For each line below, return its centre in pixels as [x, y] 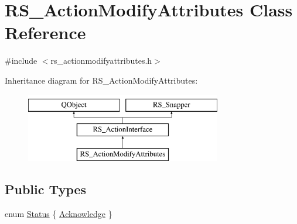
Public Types [46, 189]
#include [21, 61]
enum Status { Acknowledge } [59, 213]
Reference [45, 32]
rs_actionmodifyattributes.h [101, 61]
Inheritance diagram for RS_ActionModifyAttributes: [101, 80]
